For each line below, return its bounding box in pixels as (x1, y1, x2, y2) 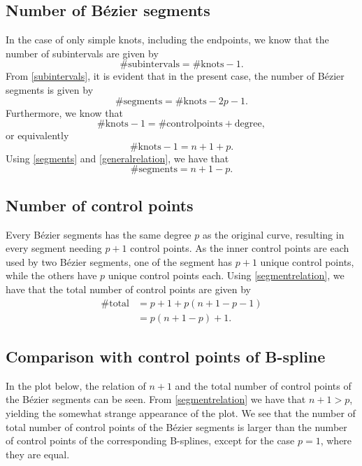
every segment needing (6, 241, 102, 255)
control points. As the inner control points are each (130, 241, 349, 255)
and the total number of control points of (175, 378, 352, 393)
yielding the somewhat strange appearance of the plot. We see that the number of (6, 405, 356, 420)
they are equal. (6, 446, 70, 461)
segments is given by (6, 82, 94, 97)
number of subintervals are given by (6, 45, 159, 60)
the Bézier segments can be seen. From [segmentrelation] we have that (6, 392, 306, 407)
